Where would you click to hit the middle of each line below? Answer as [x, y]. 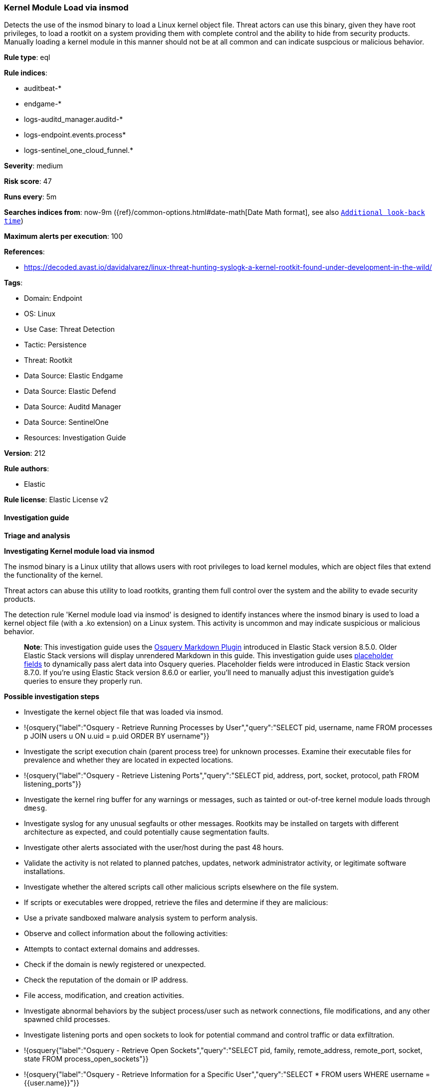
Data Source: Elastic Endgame [74, 376]
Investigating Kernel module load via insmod [79, 551]
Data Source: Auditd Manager [73, 407]
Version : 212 [25, 453]
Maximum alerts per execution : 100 [64, 236]
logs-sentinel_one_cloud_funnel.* [79, 150]
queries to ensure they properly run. [83, 681]
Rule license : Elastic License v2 [56, 500]
